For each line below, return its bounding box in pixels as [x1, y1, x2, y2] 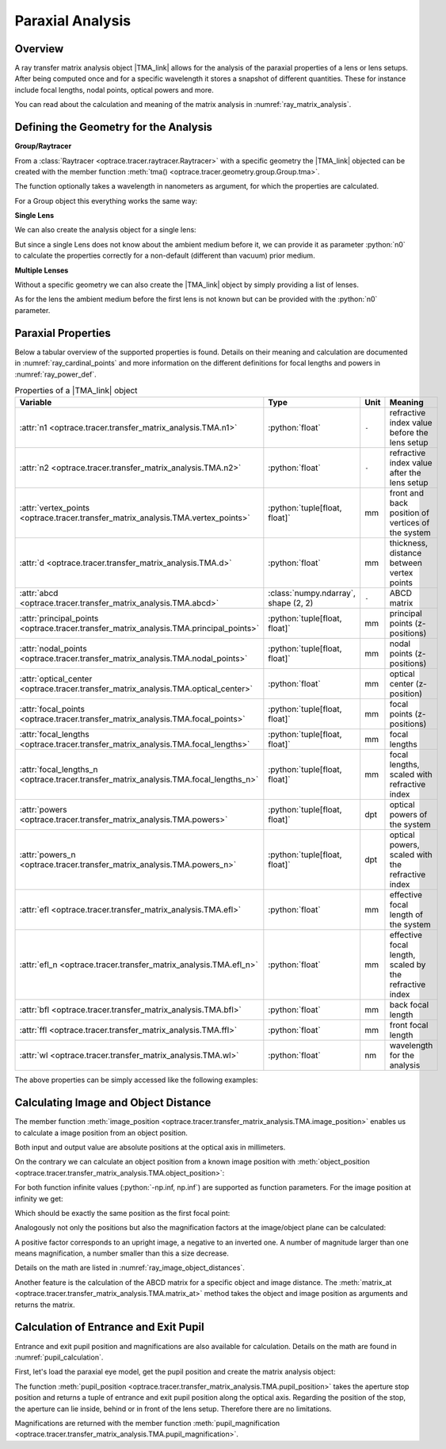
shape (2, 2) [268, 598, 314, 609]
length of [389, 909, 424, 920]
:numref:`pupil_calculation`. [14, 1352, 104, 1362]
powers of [389, 809, 428, 820]
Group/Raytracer [14, 141, 72, 151]
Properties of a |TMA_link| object [14, 385, 138, 396]
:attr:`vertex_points [19, 503, 90, 514]
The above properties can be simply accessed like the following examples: [14, 1075, 258, 1085]
